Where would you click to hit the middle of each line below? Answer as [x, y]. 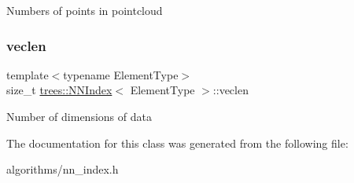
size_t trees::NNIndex [59, 90]
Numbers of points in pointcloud [85, 10]
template [28, 74]
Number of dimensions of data [79, 116]
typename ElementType [121, 74]
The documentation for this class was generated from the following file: [177, 143]
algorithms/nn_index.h [63, 169]
